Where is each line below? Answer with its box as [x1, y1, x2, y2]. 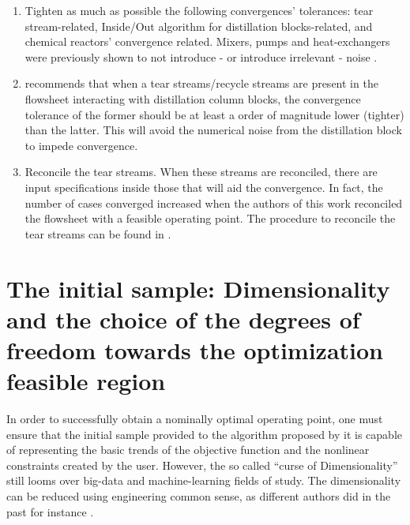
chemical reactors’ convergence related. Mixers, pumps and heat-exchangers [24, 33, 390, 50]
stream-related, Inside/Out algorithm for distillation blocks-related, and [24, 17, 373, 34]
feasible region [6, 365, 166, 397]
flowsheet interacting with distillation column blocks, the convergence [24, 90, 361, 107]
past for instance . [6, 503, 94, 519]
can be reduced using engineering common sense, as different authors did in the [6, 487, 391, 504]
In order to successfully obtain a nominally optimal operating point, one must [6, 411, 383, 426]
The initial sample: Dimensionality [6, 272, 390, 304]
